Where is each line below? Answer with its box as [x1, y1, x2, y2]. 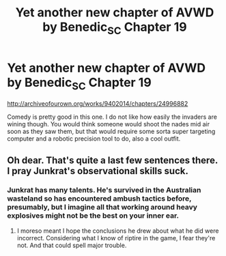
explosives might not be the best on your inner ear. [7, 211, 180, 221]
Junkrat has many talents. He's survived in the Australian [7, 186, 201, 195]
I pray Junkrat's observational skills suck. [7, 165, 189, 177]
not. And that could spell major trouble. [16, 241, 127, 249]
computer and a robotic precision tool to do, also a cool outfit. [7, 134, 181, 143]
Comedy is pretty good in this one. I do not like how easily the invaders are [7, 113, 217, 121]
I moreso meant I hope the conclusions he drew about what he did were [16, 227, 219, 235]
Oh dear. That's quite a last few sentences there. [7, 154, 218, 166]
